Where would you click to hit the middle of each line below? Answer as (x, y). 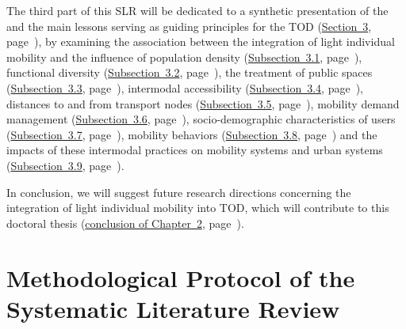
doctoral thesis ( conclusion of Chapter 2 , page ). (125, 223)
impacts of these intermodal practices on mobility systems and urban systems (195, 150)
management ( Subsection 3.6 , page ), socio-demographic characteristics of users (201, 119)
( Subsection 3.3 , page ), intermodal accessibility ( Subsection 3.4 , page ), (185, 87)
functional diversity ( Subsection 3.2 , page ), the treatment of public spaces (190, 72)
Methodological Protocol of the (181, 277)
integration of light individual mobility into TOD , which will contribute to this (198, 208)
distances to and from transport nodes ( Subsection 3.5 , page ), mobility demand (203, 103)
